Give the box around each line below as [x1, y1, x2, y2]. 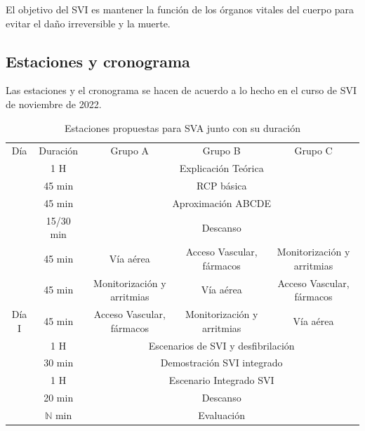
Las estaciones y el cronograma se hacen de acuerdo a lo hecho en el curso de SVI [6, 83, 357, 98]
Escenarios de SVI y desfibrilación [148, 338, 295, 352]
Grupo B [202, 143, 241, 158]
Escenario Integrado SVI [168, 373, 274, 387]
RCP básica [196, 178, 247, 193]
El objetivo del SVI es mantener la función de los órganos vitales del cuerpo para [6, 2, 354, 16]
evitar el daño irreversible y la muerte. [6, 15, 171, 30]
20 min [44, 390, 74, 405]
